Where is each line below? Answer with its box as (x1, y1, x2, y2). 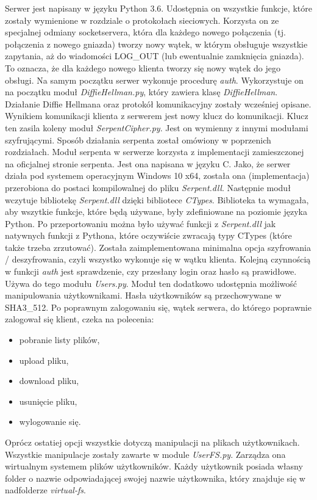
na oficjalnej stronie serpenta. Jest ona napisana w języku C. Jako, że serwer (5, 157, 291, 170)
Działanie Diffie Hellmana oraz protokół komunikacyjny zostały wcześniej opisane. (5, 97, 312, 110)
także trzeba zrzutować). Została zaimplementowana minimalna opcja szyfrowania (5, 241, 311, 253)
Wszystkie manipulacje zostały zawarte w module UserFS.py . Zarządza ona (5, 447, 286, 460)
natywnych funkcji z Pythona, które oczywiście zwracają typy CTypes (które (5, 229, 292, 242)
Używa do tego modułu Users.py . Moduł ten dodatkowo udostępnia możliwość (5, 277, 297, 289)
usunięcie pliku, (19, 394, 77, 407)
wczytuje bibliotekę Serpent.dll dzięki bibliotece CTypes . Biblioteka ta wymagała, (5, 193, 309, 206)
